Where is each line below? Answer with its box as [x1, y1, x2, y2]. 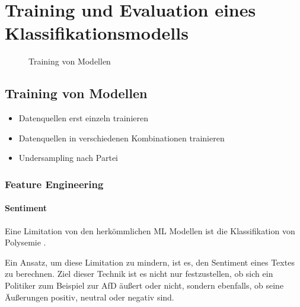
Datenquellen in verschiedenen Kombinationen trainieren [18, 131, 225, 144]
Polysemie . [5, 236, 46, 248]
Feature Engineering [5, 176, 104, 191]
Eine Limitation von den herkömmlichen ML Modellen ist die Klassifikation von [5, 224, 295, 237]
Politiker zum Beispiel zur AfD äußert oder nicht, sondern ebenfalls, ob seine [5, 279, 284, 291]
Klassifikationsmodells [5, 21, 189, 45]
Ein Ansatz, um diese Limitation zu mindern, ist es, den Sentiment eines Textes [5, 256, 295, 268]
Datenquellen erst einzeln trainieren [18, 112, 148, 124]
